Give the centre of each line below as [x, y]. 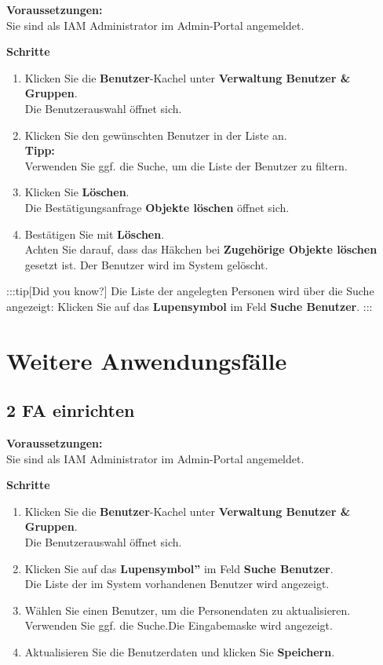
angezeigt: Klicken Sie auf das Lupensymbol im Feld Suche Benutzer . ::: [190, 306]
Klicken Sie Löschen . [77, 192]
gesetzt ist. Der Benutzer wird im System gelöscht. [146, 264]
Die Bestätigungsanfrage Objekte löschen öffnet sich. [157, 207]
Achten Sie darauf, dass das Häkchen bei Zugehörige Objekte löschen [201, 249]
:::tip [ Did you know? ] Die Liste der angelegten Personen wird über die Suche [190, 291]
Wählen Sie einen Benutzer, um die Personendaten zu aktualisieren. [188, 610]
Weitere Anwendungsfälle [147, 360]
